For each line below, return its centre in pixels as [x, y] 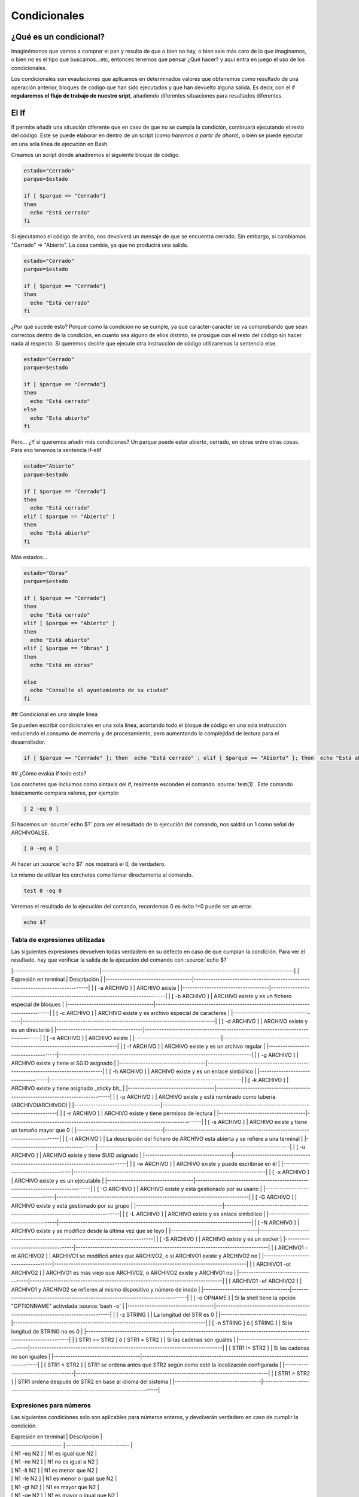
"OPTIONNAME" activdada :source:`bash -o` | [68, 1306]
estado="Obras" [46, 573]
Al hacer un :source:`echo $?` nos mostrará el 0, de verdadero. [89, 864]
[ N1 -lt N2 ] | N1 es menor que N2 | [54, 1470]
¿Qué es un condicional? [58, 37]
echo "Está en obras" [62, 665]
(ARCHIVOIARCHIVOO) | [41, 1105]
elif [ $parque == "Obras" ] [66, 649]
